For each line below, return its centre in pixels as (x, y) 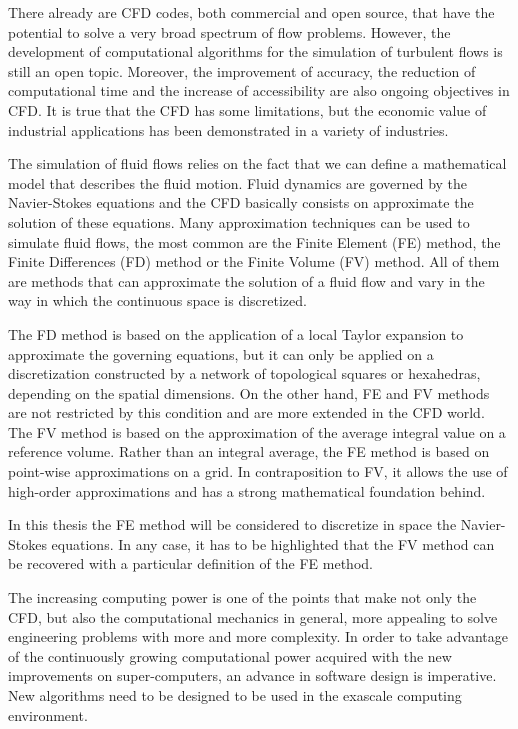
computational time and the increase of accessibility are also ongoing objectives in (259, 90)
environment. (48, 714)
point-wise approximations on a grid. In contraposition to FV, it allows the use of (258, 471)
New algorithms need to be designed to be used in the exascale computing (235, 695)
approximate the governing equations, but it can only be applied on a (221, 353)
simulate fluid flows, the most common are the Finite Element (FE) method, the (254, 241)
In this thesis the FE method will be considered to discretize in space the (232, 524)
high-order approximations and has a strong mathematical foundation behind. (247, 490)
